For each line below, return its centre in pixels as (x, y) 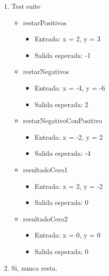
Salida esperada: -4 (63, 153)
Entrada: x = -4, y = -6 (70, 87)
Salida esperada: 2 (62, 104)
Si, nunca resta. (34, 267)
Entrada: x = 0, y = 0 (68, 235)
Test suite (26, 6)
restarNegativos (46, 71)
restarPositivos (45, 22)
